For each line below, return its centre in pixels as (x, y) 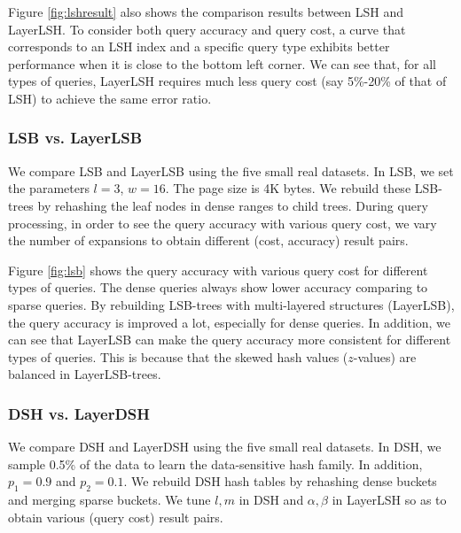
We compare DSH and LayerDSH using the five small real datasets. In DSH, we (225, 447)
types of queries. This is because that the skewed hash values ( (178, 356)
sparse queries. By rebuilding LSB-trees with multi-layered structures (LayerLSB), (231, 304)
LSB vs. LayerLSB (75, 138)
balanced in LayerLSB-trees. (85, 374)
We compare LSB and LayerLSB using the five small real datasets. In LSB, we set (231, 170)
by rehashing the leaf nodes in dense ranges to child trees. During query (233, 205)
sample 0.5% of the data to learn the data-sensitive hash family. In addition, (215, 463)
